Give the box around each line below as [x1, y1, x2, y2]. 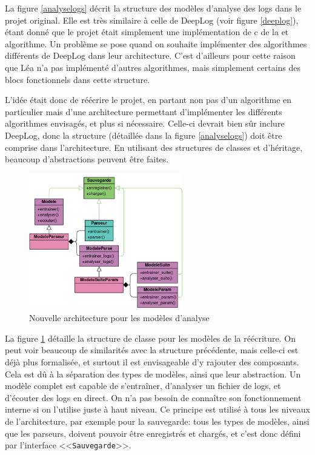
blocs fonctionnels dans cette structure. [5, 73, 150, 85]
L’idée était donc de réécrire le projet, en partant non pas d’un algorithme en [5, 93, 292, 106]
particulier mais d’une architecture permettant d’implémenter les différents [5, 105, 282, 118]
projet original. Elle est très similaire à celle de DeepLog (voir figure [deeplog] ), [5, 13, 299, 26]
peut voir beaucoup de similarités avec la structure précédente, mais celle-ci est [5, 344, 299, 356]
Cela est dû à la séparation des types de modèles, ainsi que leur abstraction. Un [5, 367, 301, 380]
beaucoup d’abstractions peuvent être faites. [5, 153, 169, 165]
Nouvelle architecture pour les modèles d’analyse [29, 311, 210, 324]
